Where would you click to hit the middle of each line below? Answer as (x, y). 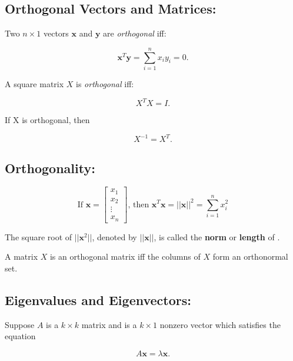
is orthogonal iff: (105, 83)
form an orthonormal (250, 256)
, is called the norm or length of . (217, 236)
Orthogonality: (50, 168)
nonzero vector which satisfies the (220, 324)
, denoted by (114, 236)
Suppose (20, 324)
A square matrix (34, 83)
